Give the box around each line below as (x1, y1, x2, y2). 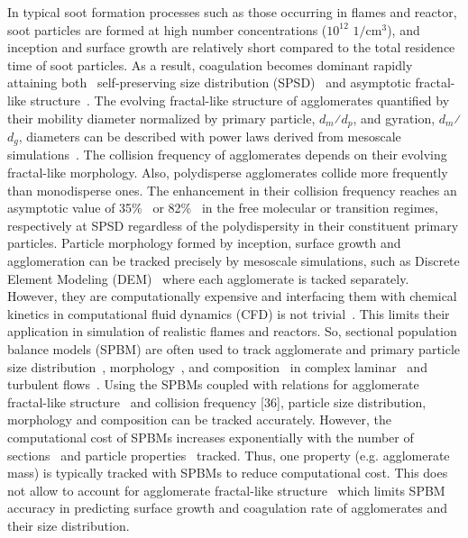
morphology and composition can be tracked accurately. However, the (7, 410, 392, 429)
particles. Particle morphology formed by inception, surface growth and (7, 233, 401, 252)
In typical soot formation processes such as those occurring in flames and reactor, (7, 3, 457, 21)
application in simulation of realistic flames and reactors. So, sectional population (7, 322, 457, 341)
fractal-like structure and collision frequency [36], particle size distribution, (7, 392, 427, 411)
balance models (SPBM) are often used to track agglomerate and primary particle (7, 340, 461, 358)
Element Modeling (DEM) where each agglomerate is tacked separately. (7, 269, 409, 287)
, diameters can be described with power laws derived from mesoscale (18, 127, 401, 146)
